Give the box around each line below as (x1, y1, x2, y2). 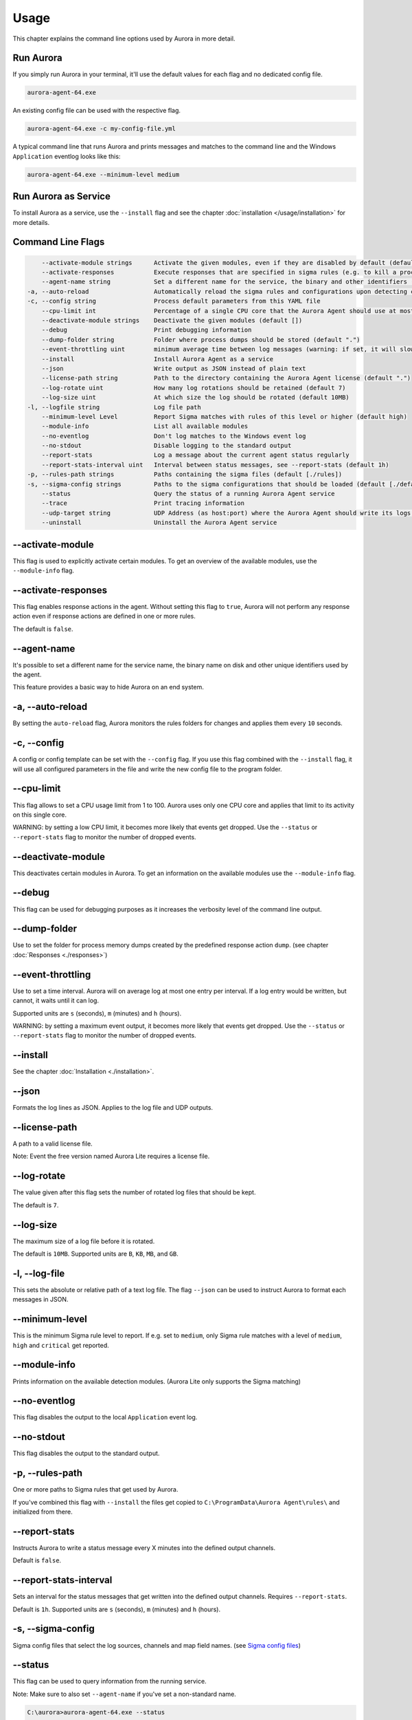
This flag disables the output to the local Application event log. (12, 1413, 198, 1421)
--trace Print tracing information (41, 499, 245, 507)
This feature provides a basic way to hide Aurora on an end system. (12, 683, 204, 691)
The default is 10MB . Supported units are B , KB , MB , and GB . (12, 1249, 179, 1258)
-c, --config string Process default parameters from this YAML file (27, 297, 321, 305)
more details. (12, 218, 50, 226)
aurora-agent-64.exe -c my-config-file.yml (27, 125, 176, 133)
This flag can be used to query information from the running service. (12, 1677, 207, 1686)
